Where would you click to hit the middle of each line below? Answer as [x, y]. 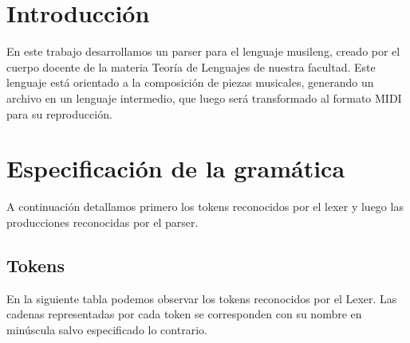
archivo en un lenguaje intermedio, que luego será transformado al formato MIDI [204, 97]
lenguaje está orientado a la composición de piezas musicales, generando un [190, 82]
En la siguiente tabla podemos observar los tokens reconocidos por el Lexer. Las [202, 298]
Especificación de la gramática [176, 168]
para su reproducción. [59, 113]
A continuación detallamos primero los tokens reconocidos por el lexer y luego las [205, 207]
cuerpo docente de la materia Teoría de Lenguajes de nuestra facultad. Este [191, 66]
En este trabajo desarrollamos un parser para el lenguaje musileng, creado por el [203, 51]
